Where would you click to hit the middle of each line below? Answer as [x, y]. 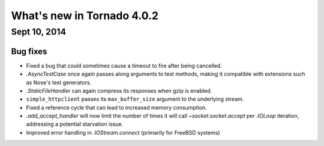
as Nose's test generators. [59, 82]
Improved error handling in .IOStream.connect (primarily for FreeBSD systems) [123, 132]
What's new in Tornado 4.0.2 [85, 16]
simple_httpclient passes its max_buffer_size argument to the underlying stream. [135, 99]
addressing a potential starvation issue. [75, 124]
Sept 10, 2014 [38, 32]
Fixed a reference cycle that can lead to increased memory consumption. [116, 107]
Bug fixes [29, 51]
